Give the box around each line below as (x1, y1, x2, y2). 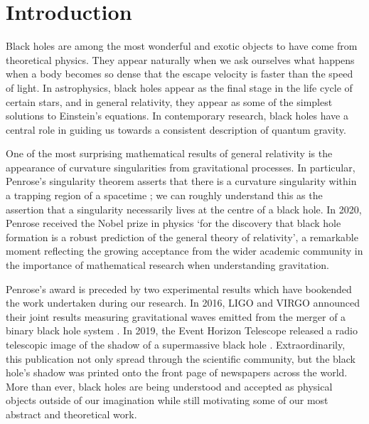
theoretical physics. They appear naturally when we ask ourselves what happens (6, 52, 355, 67)
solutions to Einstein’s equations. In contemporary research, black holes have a (6, 108, 348, 123)
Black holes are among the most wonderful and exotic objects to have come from (6, 38, 358, 53)
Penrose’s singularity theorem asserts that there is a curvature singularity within (6, 174, 357, 189)
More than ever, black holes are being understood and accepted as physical (6, 378, 333, 393)
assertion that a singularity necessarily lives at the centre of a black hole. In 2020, (6, 201, 362, 216)
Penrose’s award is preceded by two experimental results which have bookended (6, 281, 352, 296)
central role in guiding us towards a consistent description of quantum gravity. (6, 122, 346, 137)
